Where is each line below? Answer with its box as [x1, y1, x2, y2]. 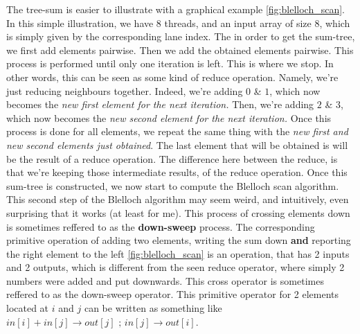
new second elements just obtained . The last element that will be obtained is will [6, 137, 348, 152]
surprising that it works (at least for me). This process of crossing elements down [6, 205, 350, 220]
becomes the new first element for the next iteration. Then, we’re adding [6, 97, 314, 112]
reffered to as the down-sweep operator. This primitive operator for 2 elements [6, 287, 339, 301]
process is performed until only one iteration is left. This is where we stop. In [6, 56, 334, 71]
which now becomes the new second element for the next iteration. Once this [6, 110, 332, 125]
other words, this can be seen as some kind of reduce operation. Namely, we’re [6, 69, 339, 84]
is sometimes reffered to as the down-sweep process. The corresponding [6, 219, 315, 234]
